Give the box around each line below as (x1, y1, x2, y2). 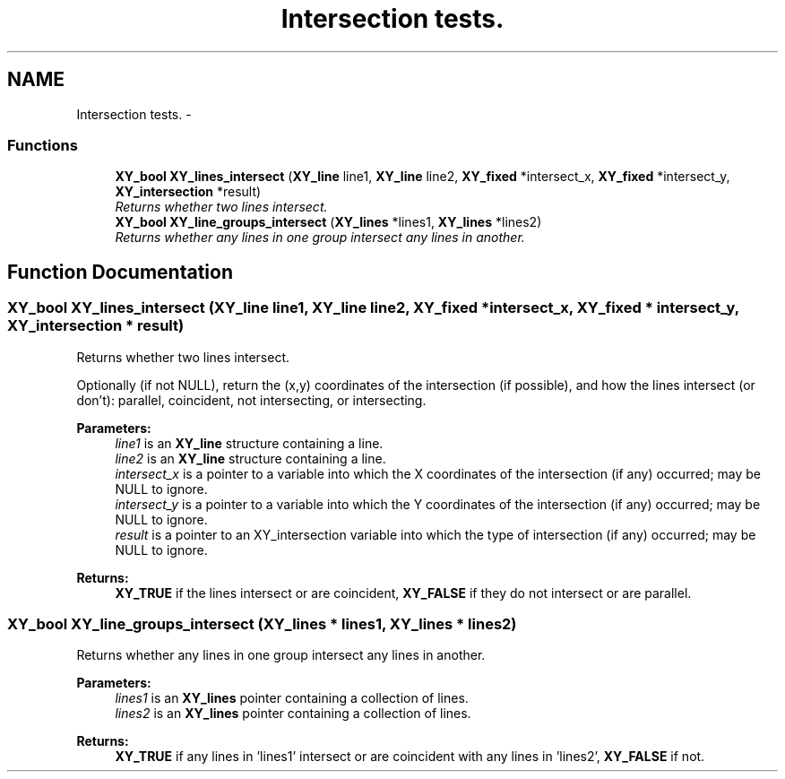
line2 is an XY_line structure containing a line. (115, 450, 386, 466)
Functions (7, 135, 78, 154)
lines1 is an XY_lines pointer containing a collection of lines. (115, 690, 469, 706)
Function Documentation (7, 260, 233, 283)
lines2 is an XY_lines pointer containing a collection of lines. (115, 705, 471, 722)
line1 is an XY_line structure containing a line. (115, 435, 384, 451)
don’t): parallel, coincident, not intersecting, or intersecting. (76, 392, 427, 408)
